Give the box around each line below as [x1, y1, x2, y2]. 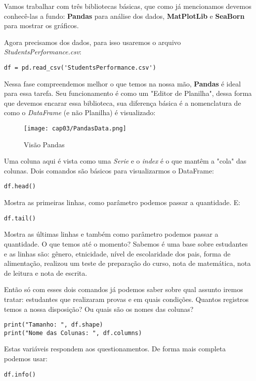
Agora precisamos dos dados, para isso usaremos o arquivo [4, 37, 181, 47]
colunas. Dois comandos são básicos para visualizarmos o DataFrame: [4, 165, 214, 175]
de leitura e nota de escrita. [4, 267, 87, 278]
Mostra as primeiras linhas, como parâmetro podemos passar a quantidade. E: [4, 197, 241, 208]
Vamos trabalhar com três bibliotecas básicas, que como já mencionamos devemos [4, 1, 252, 11]
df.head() [4, 183, 36, 190]
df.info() [4, 371, 36, 378]
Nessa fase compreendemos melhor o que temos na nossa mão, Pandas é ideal [4, 78, 241, 88]
